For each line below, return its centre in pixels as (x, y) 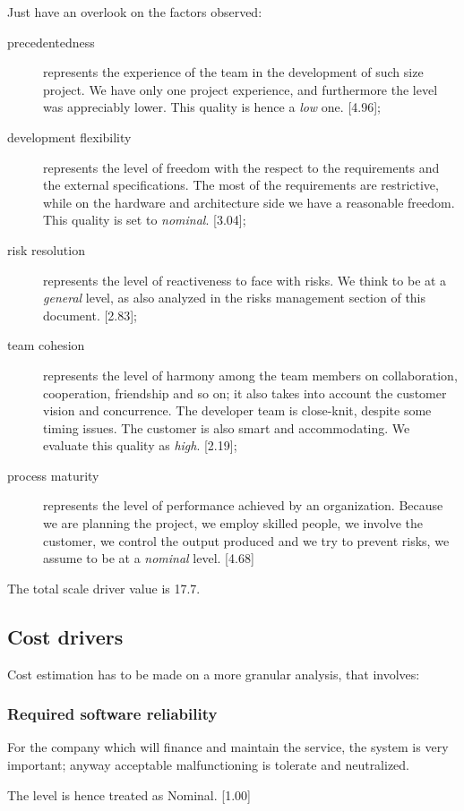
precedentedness (51, 42)
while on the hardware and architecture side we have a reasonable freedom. (249, 202)
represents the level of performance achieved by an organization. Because (243, 505)
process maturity (53, 475)
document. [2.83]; (90, 315)
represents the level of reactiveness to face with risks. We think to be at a (245, 280)
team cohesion (46, 345)
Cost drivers (65, 636)
